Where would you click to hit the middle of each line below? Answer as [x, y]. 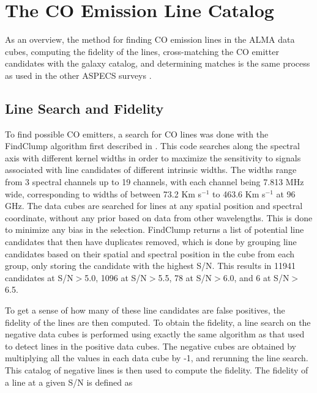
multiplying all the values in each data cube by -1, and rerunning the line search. [157, 358]
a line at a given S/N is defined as [69, 382]
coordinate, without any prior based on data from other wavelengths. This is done [159, 217]
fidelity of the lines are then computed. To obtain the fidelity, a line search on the [158, 322]
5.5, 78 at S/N [185, 277]
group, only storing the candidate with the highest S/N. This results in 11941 [150, 266]
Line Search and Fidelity [84, 108]
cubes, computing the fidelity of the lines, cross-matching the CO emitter [142, 51]
